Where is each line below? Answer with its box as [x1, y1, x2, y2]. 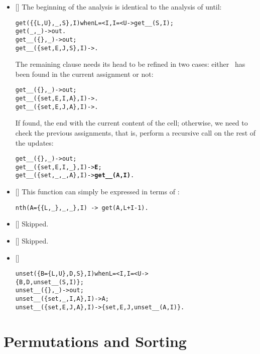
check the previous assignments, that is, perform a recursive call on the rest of [15, 127, 256, 138]
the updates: [15, 137, 54, 148]
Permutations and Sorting [4, 330, 187, 351]
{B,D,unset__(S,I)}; [15, 278, 84, 286]
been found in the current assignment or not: [15, 68, 154, 79]
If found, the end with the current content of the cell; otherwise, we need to [15, 117, 248, 128]
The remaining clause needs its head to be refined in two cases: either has [15, 59, 245, 69]
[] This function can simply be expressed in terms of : [15, 186, 180, 197]
